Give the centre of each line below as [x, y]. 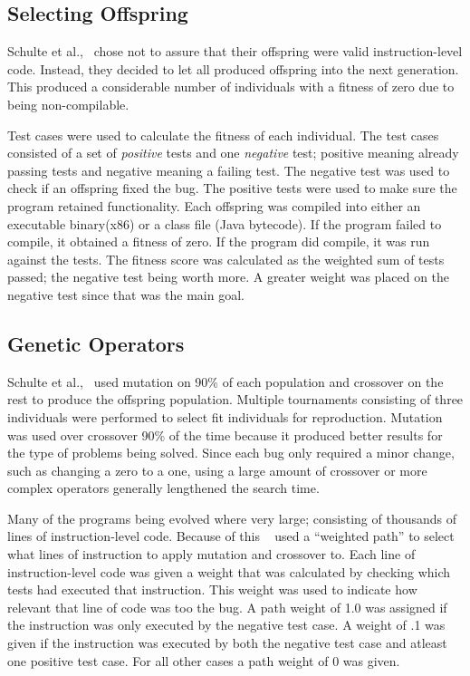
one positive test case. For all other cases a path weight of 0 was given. [204, 660]
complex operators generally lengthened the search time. [163, 488]
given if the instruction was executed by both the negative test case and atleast [227, 643]
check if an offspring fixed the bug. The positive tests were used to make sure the [232, 188]
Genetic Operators [96, 343]
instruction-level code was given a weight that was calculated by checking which [229, 571]
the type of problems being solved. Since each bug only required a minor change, [231, 453]
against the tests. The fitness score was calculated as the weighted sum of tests [226, 259]
